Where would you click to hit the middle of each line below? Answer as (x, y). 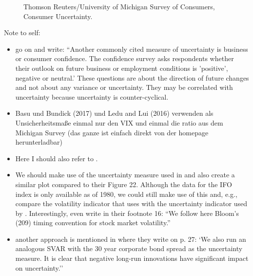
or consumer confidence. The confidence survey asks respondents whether (125, 58)
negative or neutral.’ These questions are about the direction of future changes (132, 77)
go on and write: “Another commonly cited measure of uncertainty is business (132, 49)
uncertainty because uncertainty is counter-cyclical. (92, 96)
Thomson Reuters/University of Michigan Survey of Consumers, (119, 6)
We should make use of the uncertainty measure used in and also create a (125, 175)
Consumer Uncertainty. (58, 16)
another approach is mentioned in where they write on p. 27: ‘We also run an (131, 239)
